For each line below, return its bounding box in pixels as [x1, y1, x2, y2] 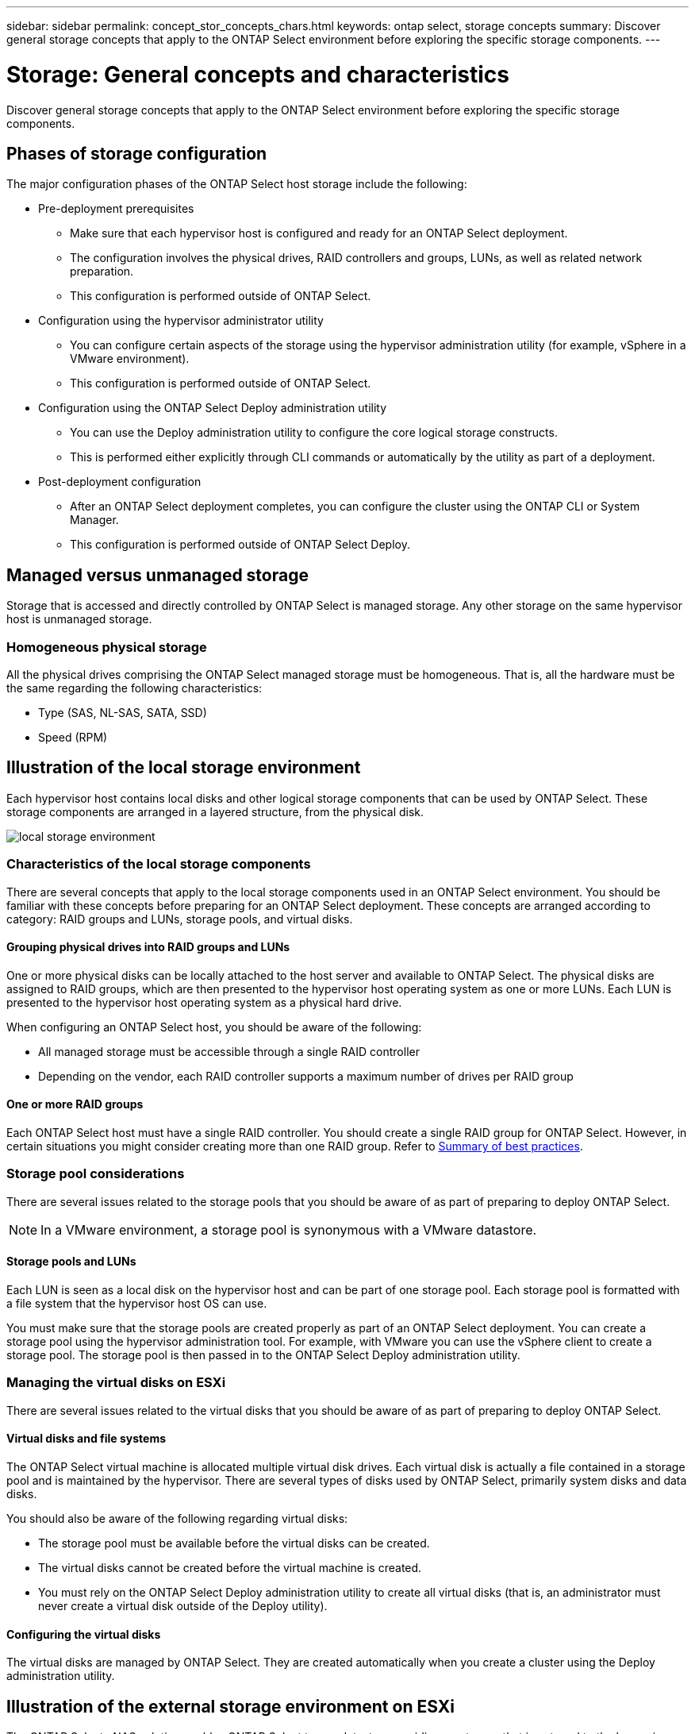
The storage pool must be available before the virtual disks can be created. [38, 1536, 430, 1550]
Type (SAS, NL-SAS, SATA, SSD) [38, 705, 207, 719]
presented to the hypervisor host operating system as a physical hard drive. [6, 995, 402, 1009]
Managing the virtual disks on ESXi [6, 1374, 226, 1391]
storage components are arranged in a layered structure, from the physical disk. [6, 804, 424, 819]
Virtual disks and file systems [6, 1432, 167, 1446]
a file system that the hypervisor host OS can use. [6, 1296, 267, 1310]
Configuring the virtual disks [6, 1627, 161, 1641]
